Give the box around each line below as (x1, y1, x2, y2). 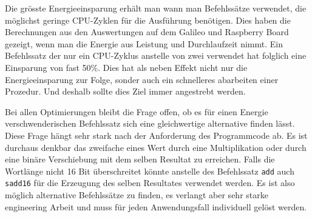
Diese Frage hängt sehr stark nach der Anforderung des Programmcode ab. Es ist (5, 129, 308, 141)
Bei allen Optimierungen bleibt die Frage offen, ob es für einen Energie (5, 105, 268, 118)
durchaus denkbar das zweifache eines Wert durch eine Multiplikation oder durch (5, 141, 307, 153)
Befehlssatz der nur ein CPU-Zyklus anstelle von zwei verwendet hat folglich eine (5, 49, 307, 62)
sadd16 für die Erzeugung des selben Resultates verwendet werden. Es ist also (5, 176, 295, 189)
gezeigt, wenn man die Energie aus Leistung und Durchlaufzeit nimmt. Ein (5, 37, 283, 50)
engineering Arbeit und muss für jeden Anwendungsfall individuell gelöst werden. (5, 200, 307, 213)
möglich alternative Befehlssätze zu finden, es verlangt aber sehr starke (5, 189, 268, 201)
